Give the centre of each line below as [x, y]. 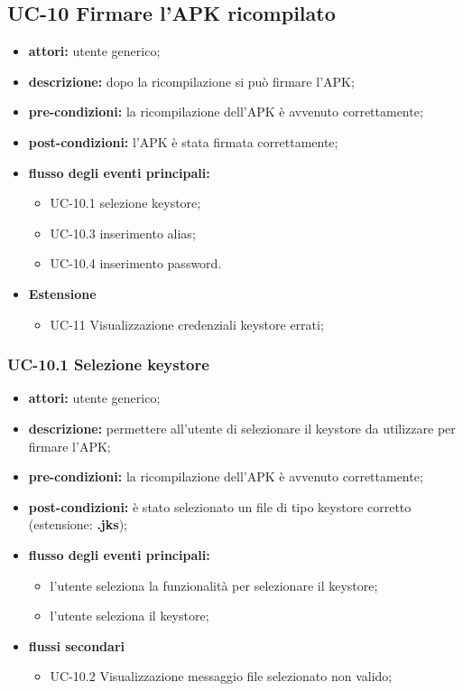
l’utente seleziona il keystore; [130, 616]
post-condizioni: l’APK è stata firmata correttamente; [183, 141]
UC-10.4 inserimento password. [136, 263]
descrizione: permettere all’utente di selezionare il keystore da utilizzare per [242, 428]
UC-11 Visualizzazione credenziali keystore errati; [187, 324]
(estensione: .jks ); [78, 524]
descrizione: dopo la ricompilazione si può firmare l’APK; [191, 81]
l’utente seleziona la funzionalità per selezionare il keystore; [214, 585]
